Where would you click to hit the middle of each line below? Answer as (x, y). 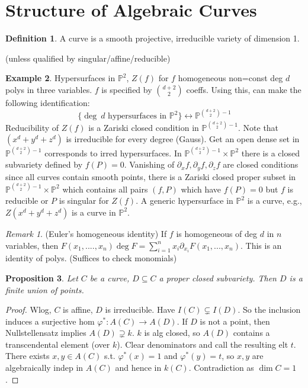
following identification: (48, 102)
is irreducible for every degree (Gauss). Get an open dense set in (183, 139)
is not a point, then (235, 321)
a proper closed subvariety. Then (218, 278)
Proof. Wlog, (28, 310)
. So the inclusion (269, 310)
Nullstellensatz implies (46, 333)
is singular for (84, 201)
